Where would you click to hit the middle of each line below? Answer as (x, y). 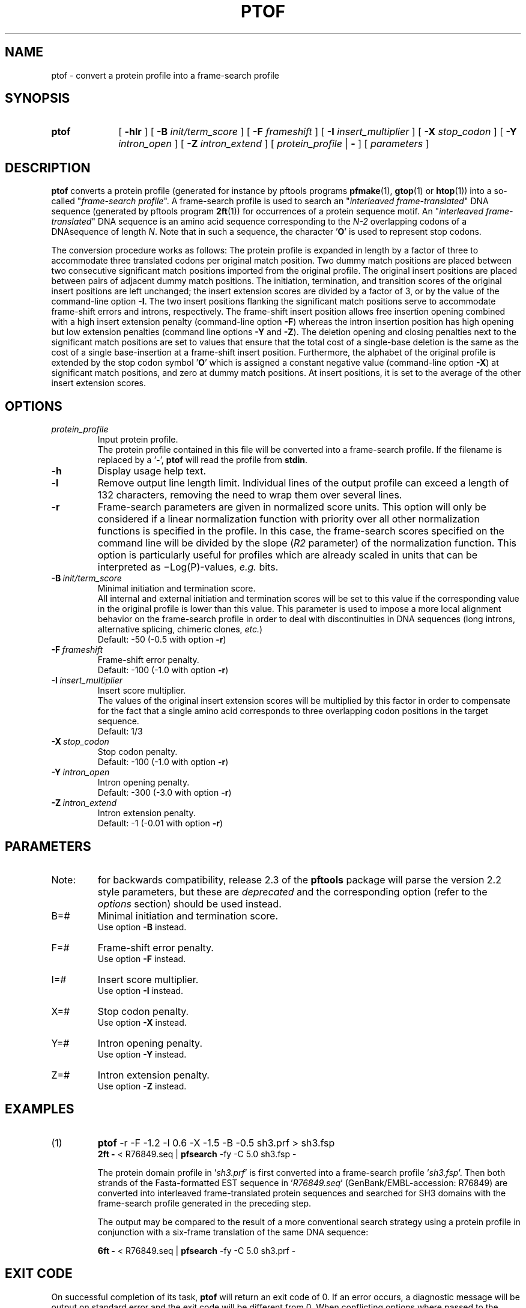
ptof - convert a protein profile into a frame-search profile (165, 75)
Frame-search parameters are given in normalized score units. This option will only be (292, 507)
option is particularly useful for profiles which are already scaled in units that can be (287, 555)
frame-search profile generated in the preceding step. (204, 1203)
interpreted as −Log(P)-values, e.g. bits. (188, 567)
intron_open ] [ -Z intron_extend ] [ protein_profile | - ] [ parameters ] (274, 144)
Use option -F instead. (142, 958)
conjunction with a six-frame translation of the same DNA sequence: (233, 1232)
